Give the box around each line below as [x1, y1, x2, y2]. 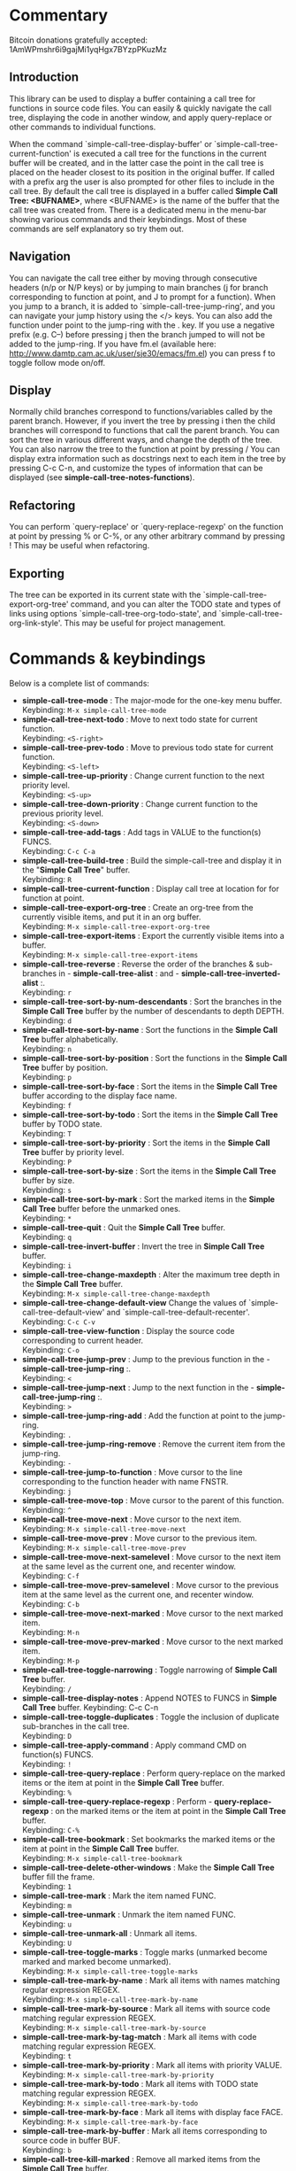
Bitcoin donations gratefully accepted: [9, 35, 148, 45]
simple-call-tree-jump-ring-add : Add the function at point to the [21, 1410, 262, 1421]
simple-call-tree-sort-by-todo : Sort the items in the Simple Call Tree [21, 1109, 278, 1120]
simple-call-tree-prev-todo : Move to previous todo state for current [21, 741, 274, 753]
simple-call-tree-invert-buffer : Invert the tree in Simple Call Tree [21, 1241, 265, 1252]
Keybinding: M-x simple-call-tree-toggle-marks [21, 1966, 199, 1976]
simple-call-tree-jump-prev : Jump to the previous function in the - [21, 1353, 271, 1364]
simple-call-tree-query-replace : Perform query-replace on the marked [21, 1768, 285, 1779]
